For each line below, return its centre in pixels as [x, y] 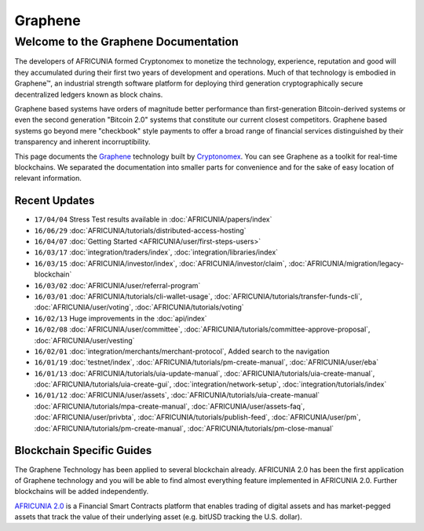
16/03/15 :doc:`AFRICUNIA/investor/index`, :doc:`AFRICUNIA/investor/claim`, [160, 263]
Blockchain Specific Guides [83, 450]
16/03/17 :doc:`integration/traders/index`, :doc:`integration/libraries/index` [156, 252]
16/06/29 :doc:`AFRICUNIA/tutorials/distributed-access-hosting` [140, 230]
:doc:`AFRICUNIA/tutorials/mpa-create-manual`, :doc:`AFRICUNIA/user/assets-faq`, [170, 406]
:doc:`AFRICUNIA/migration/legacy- [346, 263]
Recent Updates [55, 201]
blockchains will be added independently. [82, 492]
